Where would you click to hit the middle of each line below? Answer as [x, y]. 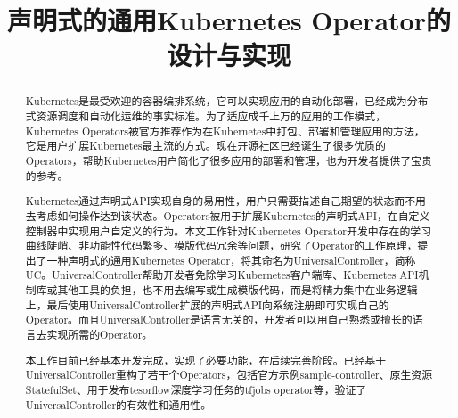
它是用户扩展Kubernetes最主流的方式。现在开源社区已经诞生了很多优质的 [205, 146]
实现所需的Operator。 [100, 335]
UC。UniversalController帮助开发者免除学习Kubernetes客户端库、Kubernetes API [222, 275]
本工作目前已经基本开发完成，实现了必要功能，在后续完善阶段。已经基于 [206, 360]
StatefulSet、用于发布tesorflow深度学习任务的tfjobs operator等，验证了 [196, 389]
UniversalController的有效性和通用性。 [119, 404]
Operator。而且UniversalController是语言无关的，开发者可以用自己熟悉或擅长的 [219, 320]
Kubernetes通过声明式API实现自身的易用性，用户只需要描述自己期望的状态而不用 [225, 201]
